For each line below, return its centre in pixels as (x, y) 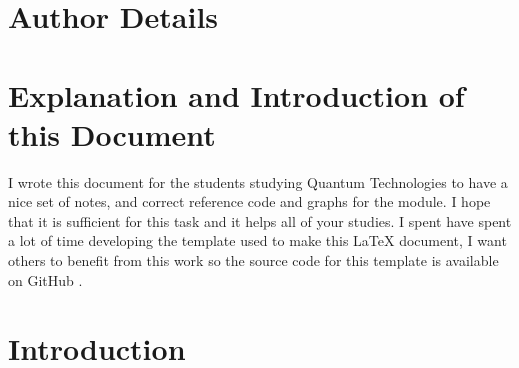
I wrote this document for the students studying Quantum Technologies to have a (258, 181)
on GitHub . (45, 279)
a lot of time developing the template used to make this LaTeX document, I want (257, 240)
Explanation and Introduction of (236, 94)
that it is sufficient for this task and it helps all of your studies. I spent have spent (260, 220)
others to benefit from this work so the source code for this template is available (253, 260)
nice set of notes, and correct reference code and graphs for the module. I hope (249, 201)
